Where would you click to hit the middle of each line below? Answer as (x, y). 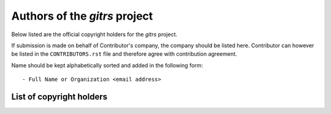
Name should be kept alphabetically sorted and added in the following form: (107, 65)
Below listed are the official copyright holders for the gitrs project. (94, 34)
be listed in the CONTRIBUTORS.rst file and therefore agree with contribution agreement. (124, 54)
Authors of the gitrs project (82, 16)
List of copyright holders (59, 97)
